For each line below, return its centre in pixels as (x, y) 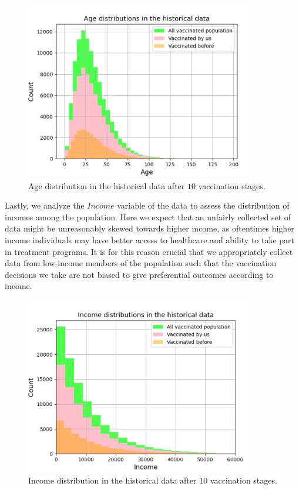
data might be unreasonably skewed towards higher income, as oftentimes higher (149, 228)
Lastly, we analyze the (45, 205)
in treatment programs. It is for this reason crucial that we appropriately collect (149, 251)
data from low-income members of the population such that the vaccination (141, 263)
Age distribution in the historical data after (107, 185)
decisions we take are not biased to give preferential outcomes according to (139, 274)
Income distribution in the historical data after (112, 480)
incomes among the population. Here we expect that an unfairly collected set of (148, 217)
